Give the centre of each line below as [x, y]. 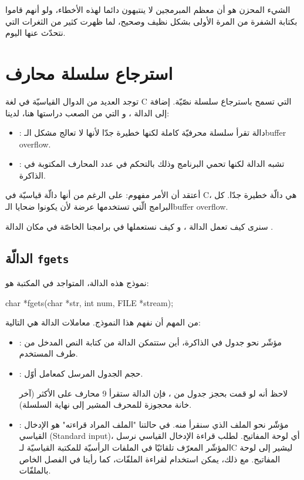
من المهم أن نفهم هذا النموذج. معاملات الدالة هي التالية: [103, 322]
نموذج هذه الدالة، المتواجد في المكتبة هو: [77, 283]
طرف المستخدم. [48, 353]
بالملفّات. [35, 470]
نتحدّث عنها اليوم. [36, 33]
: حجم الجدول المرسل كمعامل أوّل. [81, 373]
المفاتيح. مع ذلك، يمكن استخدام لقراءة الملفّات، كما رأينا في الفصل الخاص [150, 459]
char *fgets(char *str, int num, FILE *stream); [89, 302]
